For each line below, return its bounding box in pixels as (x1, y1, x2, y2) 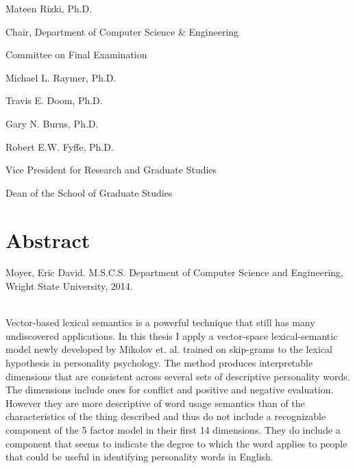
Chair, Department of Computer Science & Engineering (5, 24, 239, 38)
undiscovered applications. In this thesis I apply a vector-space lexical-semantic (5, 328, 338, 343)
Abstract (5, 225, 90, 254)
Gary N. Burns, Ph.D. (5, 116, 99, 130)
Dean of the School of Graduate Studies (5, 185, 173, 199)
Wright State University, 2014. (5, 279, 133, 293)
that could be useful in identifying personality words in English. (5, 449, 273, 464)
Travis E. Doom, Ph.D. (5, 93, 103, 108)
